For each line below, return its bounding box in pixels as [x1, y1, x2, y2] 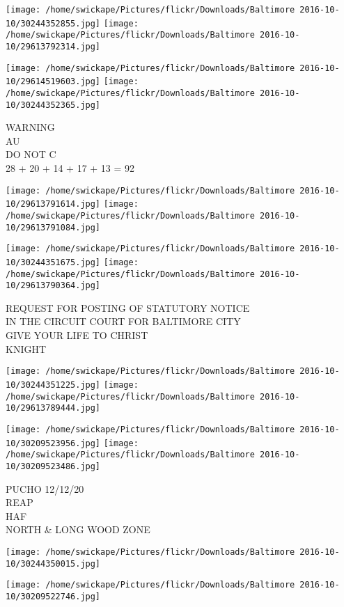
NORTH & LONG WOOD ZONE [6, 522, 150, 537]
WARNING [6, 120, 55, 134]
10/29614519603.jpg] [6, 77, 101, 87]
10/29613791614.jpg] [6, 199, 101, 210]
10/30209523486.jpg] [6, 461, 101, 471]
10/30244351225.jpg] [6, 379, 101, 390]
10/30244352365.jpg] [6, 100, 101, 110]
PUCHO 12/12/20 [6, 481, 84, 496]
